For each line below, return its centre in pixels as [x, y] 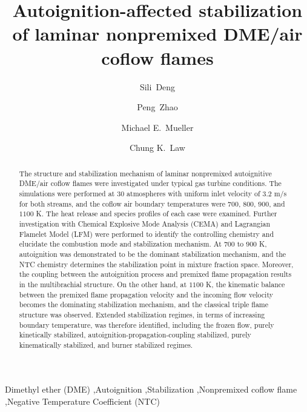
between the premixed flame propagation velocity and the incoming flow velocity [146, 294]
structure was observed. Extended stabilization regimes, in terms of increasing [142, 314]
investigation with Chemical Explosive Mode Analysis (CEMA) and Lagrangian [145, 223]
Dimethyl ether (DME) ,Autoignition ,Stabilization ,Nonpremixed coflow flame [151, 389]
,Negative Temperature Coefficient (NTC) [82, 401]
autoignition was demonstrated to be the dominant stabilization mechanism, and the [153, 254]
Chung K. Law [157, 148]
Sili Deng [157, 86]
